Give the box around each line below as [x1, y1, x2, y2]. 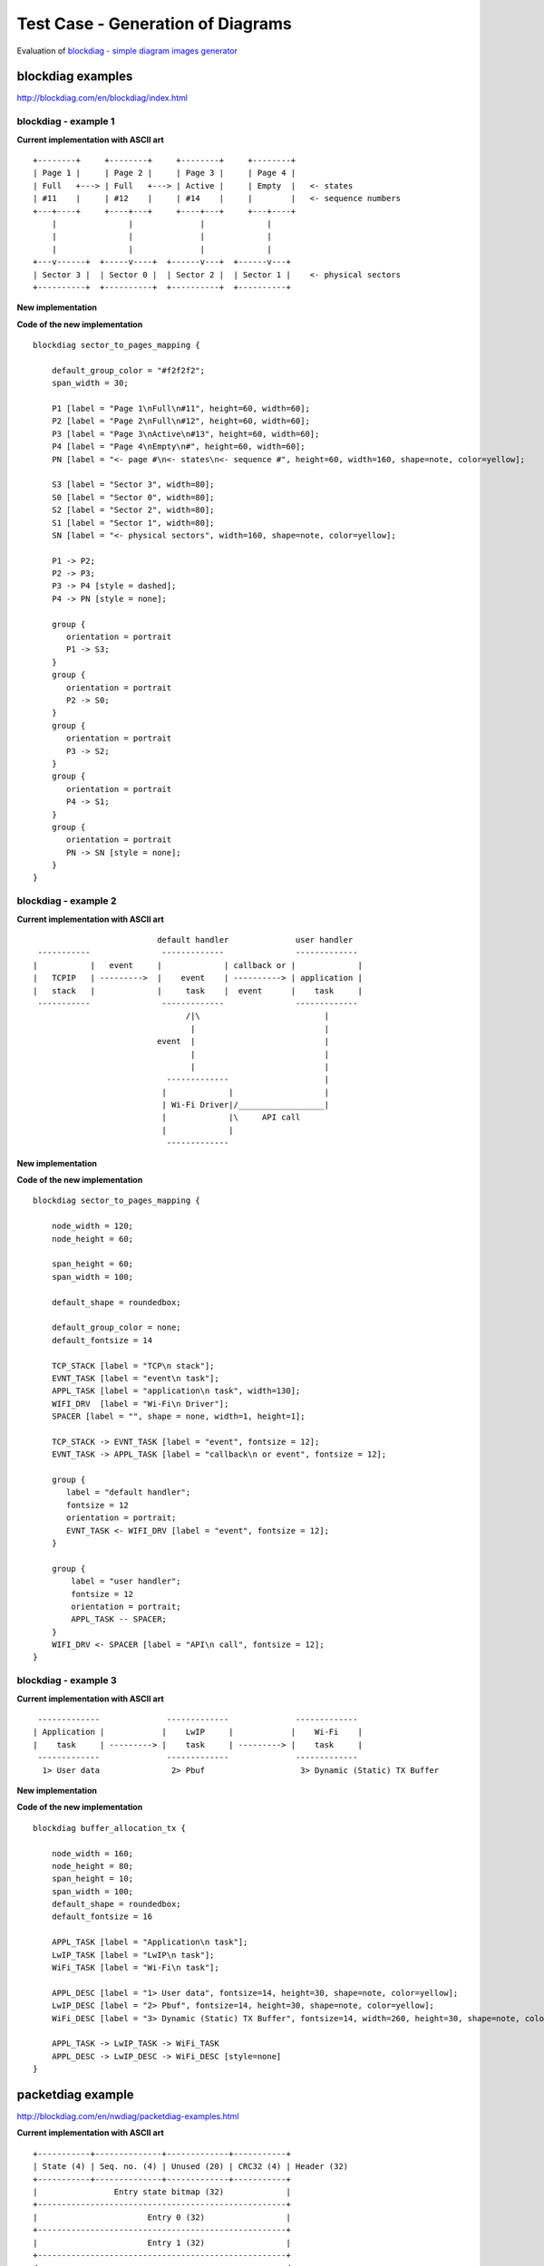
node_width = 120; [51, 1221, 134, 1232]
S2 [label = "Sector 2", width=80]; [51, 505, 215, 516]
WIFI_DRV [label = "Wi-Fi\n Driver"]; [51, 1399, 229, 1409]
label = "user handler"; [71, 1576, 181, 1586]
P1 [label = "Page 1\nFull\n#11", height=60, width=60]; [51, 403, 310, 414]
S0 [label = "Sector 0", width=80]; [51, 492, 215, 502]
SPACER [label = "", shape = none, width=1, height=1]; [51, 1411, 306, 1422]
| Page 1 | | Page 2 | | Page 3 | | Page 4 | [33, 168, 296, 179]
